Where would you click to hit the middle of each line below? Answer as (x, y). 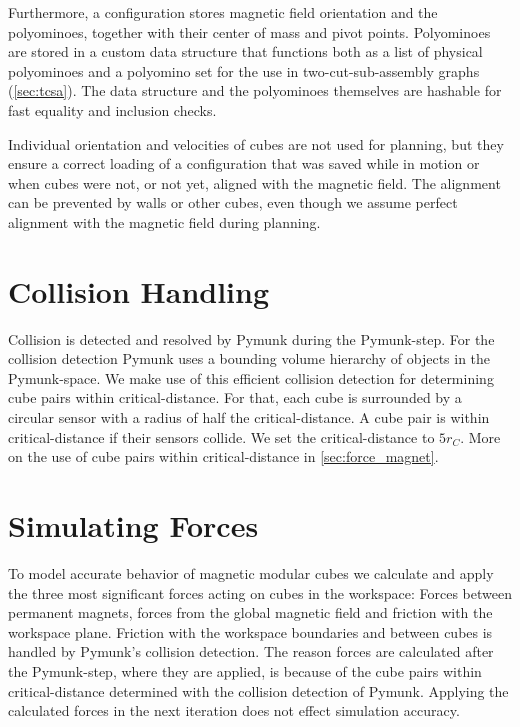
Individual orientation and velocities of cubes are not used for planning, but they (256, 143)
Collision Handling (139, 290)
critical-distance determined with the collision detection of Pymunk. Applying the (258, 690)
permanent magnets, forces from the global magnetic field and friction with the (250, 612)
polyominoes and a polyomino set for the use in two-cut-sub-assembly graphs (244, 70)
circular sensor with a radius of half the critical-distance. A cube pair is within (249, 417)
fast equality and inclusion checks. (112, 109)
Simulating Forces (133, 525)
